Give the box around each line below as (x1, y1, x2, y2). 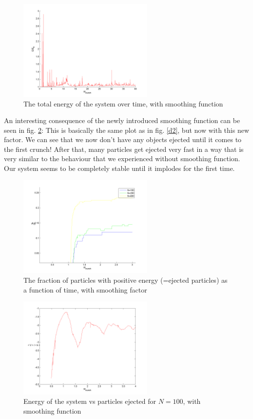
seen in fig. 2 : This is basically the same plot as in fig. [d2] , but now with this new (4, 125, 249, 135)
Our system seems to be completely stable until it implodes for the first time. (4, 163, 235, 173)
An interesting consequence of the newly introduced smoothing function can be (4, 115, 240, 125)
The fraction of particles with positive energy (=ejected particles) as (23, 274, 228, 285)
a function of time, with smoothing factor (23, 284, 147, 294)
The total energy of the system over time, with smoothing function (23, 99, 223, 109)
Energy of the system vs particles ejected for (23, 396, 156, 406)
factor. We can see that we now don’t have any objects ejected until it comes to (4, 134, 242, 145)
